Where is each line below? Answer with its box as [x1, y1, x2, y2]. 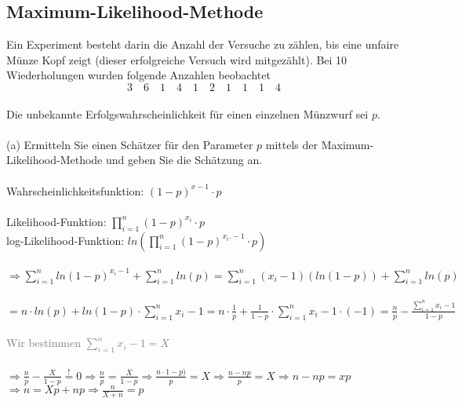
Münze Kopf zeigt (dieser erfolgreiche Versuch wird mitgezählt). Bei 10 [6, 51, 347, 67]
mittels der [265, 136, 318, 152]
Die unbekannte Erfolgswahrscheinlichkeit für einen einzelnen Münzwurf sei [6, 105, 369, 122]
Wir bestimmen [6, 334, 82, 351]
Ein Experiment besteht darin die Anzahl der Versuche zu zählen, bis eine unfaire [6, 36, 399, 53]
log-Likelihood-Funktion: [6, 232, 125, 248]
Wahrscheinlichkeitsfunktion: [6, 182, 144, 199]
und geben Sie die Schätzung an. [105, 151, 263, 168]
